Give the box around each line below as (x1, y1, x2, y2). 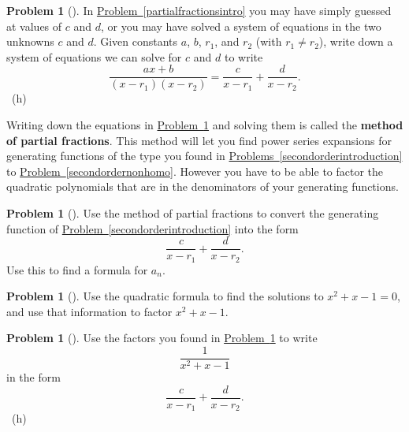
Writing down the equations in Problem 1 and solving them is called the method (6, 117, 403, 133)
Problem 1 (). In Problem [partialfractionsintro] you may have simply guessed (6, 2, 392, 18)
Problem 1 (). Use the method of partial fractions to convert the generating (6, 205, 379, 221)
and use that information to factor (6, 303, 173, 319)
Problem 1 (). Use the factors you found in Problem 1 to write (6, 330, 318, 346)
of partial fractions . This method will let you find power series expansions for (6, 132, 392, 148)
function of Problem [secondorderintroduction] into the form (6, 220, 299, 236)
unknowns (6, 33, 54, 50)
